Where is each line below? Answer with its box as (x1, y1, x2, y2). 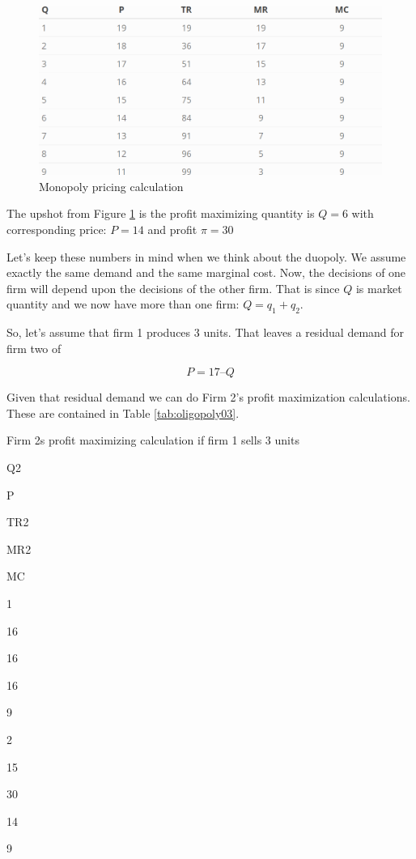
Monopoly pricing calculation (39, 177, 184, 194)
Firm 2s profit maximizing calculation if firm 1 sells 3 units (6, 432, 299, 449)
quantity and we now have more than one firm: (6, 296, 240, 313)
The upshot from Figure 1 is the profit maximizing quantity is (6, 205, 315, 222)
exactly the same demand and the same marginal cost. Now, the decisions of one (6, 264, 406, 281)
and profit (147, 220, 197, 237)
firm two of (6, 339, 62, 356)
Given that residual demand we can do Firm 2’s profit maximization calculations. (6, 389, 410, 406)
